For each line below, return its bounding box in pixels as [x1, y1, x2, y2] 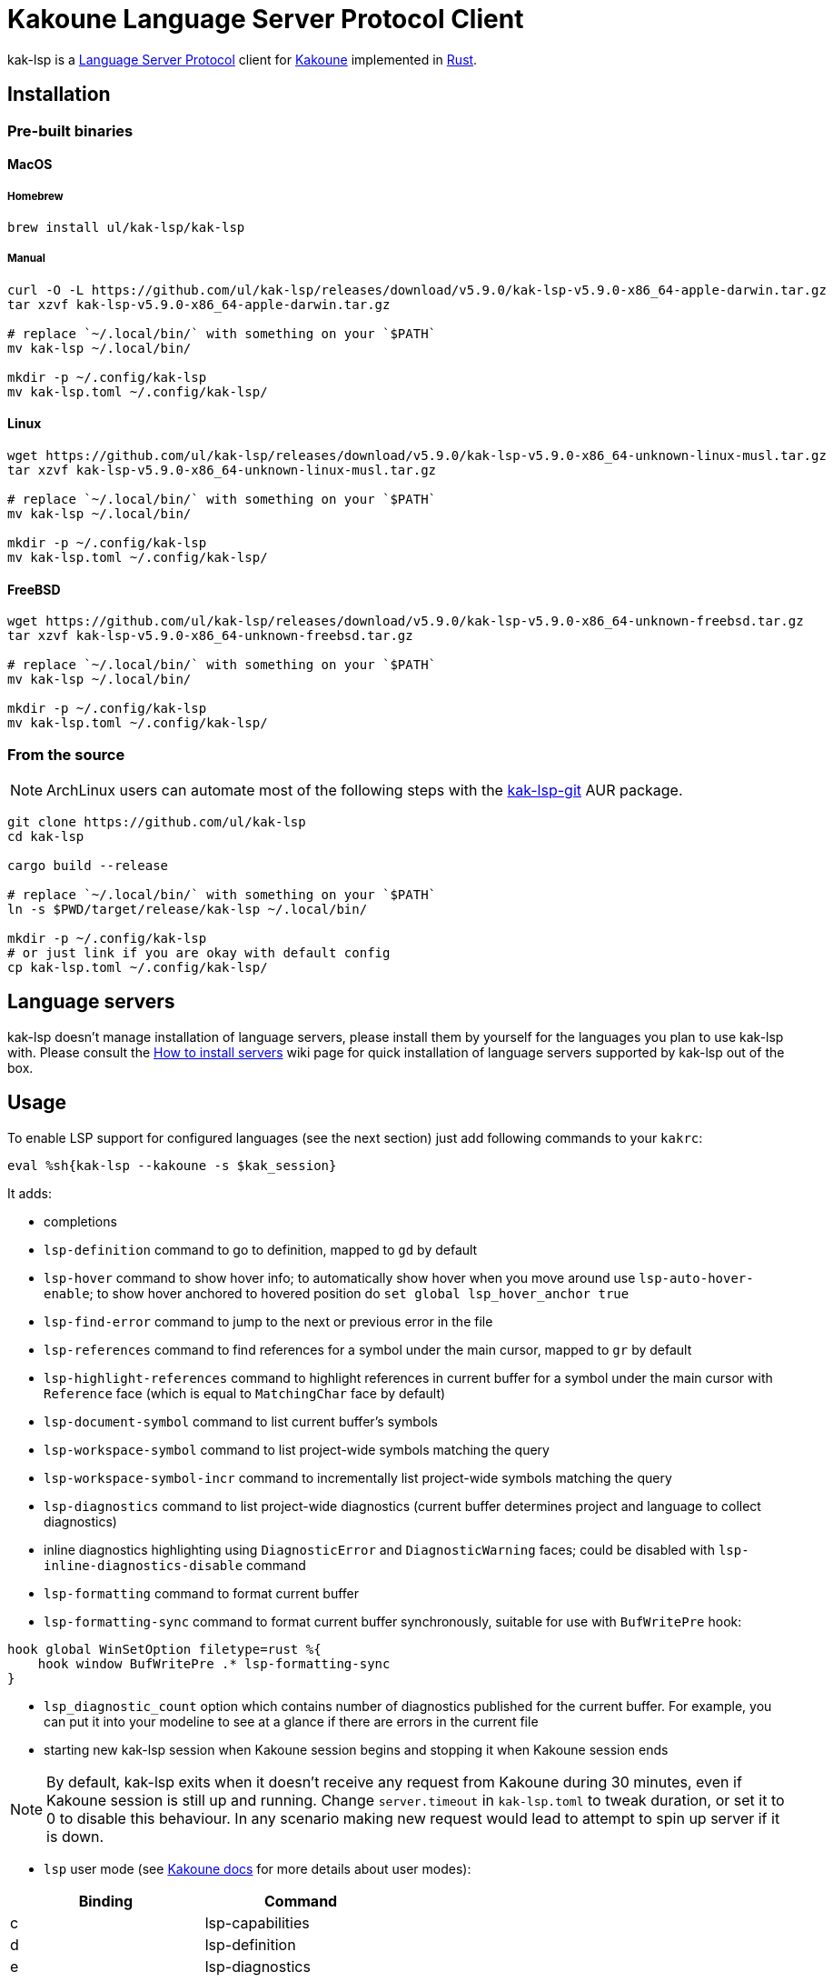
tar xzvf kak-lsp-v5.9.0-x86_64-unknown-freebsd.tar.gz [7, 628, 413, 644]
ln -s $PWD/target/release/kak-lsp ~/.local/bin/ [7, 901, 368, 916]
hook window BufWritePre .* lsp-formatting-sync [37, 1656, 391, 1671]
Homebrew [7, 189, 64, 203]
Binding [78, 1891, 134, 1910]
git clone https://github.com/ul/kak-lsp [7, 814, 306, 829]
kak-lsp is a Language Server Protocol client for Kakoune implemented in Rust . [7, 51, 478, 67]
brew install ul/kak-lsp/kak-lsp [7, 219, 245, 235]
